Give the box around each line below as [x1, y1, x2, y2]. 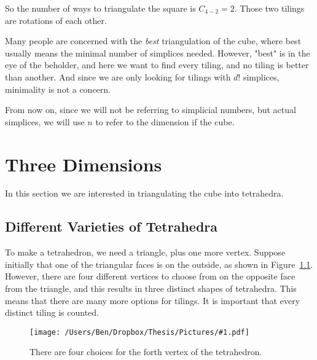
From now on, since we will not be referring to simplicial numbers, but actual [5, 103, 296, 116]
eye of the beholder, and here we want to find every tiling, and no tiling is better [5, 58, 309, 71]
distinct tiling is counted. [5, 306, 100, 319]
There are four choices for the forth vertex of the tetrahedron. [29, 345, 262, 358]
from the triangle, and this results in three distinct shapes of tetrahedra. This [5, 282, 297, 295]
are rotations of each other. [5, 14, 107, 26]
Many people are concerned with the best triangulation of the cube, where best [5, 34, 302, 47]
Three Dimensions [5, 151, 162, 176]
